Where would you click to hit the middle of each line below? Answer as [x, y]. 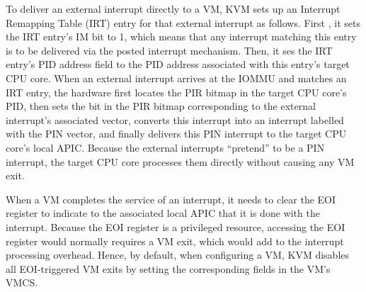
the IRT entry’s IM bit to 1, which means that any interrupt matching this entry [181, 36]
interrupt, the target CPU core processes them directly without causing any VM [180, 161]
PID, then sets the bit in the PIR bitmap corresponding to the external [161, 106]
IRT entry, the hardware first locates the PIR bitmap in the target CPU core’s [176, 92]
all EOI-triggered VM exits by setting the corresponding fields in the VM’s [168, 268]
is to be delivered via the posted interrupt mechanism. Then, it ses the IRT [169, 50]
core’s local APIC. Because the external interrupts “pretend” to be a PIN [165, 147]
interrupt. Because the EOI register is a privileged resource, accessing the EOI [176, 226]
